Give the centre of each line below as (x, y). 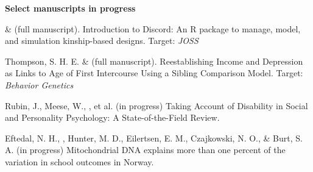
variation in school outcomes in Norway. (79, 161)
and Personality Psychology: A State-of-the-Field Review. (112, 117)
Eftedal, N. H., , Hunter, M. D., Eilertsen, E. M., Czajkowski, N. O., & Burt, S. (154, 138)
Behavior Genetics (39, 84)
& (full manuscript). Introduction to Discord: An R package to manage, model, (153, 28)
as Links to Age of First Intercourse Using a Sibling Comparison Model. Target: (154, 73)
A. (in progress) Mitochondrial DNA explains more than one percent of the (145, 150)
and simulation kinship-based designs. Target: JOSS (102, 41)
